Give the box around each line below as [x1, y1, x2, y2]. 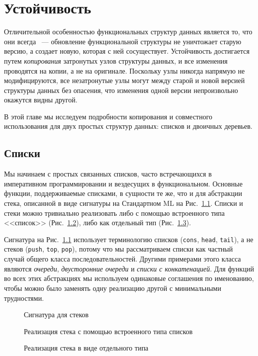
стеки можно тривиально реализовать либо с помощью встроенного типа [4, 207, 225, 218]
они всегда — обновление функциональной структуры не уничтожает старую [4, 36, 242, 46]
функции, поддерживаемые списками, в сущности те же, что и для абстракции [4, 188, 242, 198]
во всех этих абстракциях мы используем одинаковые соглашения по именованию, [4, 273, 254, 283]
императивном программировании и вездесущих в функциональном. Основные [4, 178, 243, 188]
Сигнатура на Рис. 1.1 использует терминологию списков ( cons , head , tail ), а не [4, 234, 254, 244]
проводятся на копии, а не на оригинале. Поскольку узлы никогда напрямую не [4, 65, 245, 76]
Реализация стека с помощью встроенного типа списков [24, 326, 193, 336]
